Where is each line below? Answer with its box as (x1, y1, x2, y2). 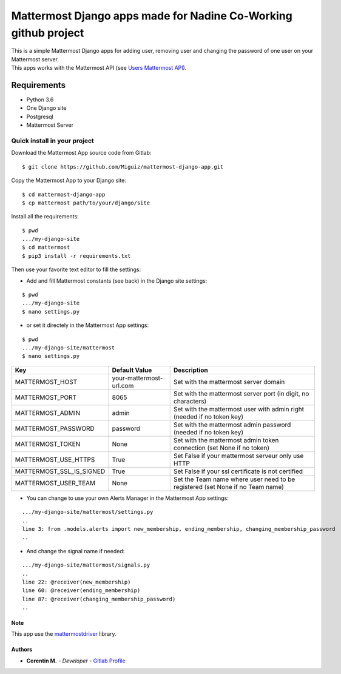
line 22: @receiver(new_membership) (22, 578, 131, 585)
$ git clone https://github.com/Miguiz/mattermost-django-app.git (22, 163, 224, 170)
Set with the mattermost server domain (173, 377, 285, 386)
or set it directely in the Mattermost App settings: (26, 322, 149, 329)
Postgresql (26, 113, 54, 120)
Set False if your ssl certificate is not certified (173, 467, 303, 476)
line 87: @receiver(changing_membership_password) (22, 595, 176, 602)
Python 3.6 (26, 96, 54, 103)
